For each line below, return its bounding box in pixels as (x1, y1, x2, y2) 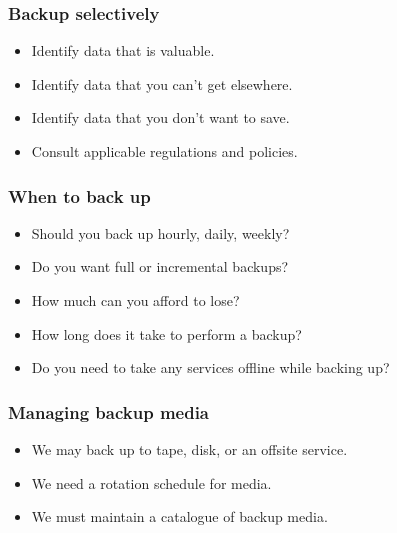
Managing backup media (8, 399, 210, 424)
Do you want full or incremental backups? (31, 256, 289, 277)
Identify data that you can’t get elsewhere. (31, 73, 293, 94)
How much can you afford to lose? (31, 290, 240, 310)
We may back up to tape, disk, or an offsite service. (31, 439, 348, 459)
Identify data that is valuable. (31, 40, 215, 61)
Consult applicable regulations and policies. (31, 141, 298, 161)
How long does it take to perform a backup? (31, 323, 302, 344)
